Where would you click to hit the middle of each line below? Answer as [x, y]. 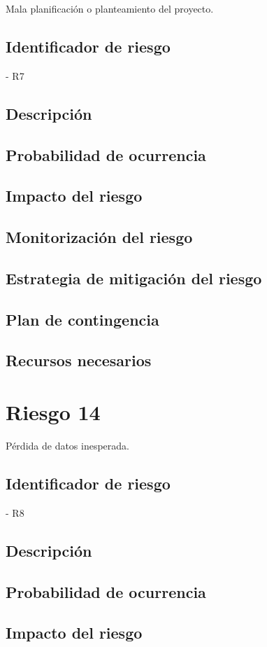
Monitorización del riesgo [99, 237]
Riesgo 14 [53, 412]
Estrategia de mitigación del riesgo [134, 278]
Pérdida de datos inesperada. [68, 445]
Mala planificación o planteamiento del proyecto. [110, 8]
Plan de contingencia [82, 319]
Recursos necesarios [79, 360]
